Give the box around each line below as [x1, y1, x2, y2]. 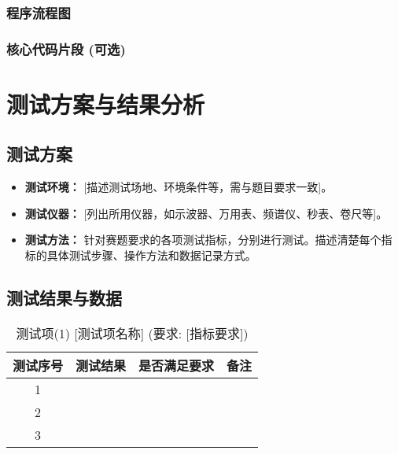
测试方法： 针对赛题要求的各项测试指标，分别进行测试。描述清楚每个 [24, 231, 381, 248]
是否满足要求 [138, 356, 215, 375]
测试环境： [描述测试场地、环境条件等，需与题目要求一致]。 [24, 179, 333, 195]
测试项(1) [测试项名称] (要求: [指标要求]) [16, 323, 249, 342]
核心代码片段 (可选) [6, 39, 126, 58]
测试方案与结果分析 [6, 87, 205, 120]
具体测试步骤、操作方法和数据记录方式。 [46, 247, 256, 264]
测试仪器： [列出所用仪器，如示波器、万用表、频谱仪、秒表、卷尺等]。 [24, 205, 388, 221]
